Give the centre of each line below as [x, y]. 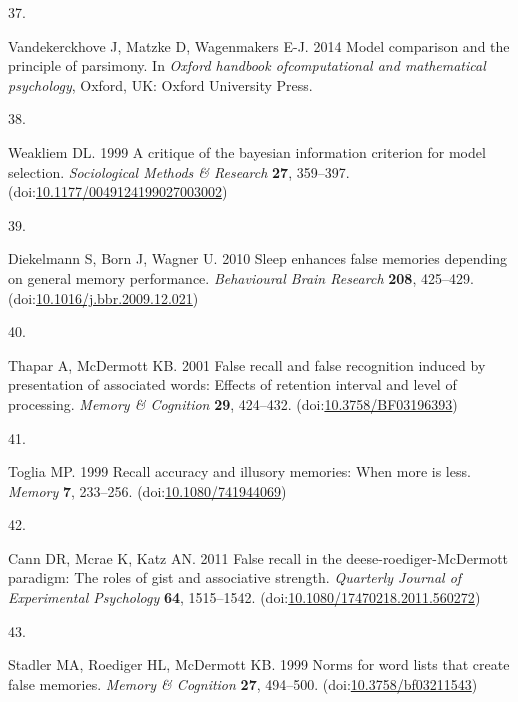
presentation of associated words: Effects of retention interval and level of [232, 384]
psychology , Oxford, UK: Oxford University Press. [160, 84]
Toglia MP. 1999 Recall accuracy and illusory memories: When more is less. [239, 471]
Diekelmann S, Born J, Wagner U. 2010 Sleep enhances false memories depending [258, 258]
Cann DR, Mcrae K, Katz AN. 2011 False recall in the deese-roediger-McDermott [258, 557]
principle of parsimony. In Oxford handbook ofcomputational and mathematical [247, 65]
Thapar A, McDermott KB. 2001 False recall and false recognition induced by [247, 364]
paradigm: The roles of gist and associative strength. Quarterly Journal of [235, 577]
